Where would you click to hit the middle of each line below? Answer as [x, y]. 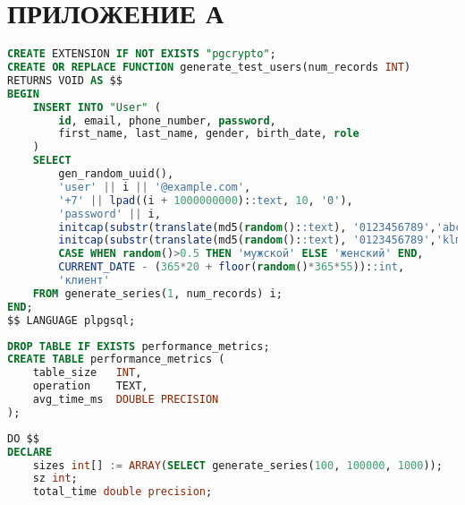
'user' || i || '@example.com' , [155, 187]
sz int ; [55, 479]
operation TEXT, [90, 386]
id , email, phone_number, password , [167, 120]
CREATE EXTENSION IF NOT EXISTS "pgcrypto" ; [142, 54]
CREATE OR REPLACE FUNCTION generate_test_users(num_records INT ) [209, 67]
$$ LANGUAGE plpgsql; [72, 320]
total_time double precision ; [123, 492]
